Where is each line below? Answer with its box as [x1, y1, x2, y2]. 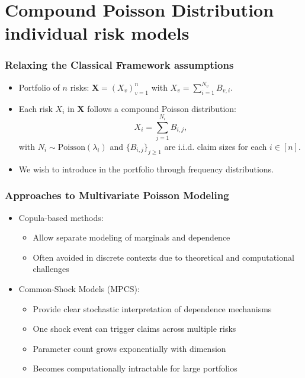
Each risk [18, 102, 53, 114]
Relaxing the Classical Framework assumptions [5, 57, 234, 72]
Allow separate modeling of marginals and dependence [33, 231, 230, 244]
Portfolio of [18, 81, 60, 93]
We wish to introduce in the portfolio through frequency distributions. [18, 162, 274, 175]
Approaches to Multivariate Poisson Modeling [5, 188, 229, 203]
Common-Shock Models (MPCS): [18, 282, 140, 294]
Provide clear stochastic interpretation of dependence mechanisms [33, 302, 272, 315]
